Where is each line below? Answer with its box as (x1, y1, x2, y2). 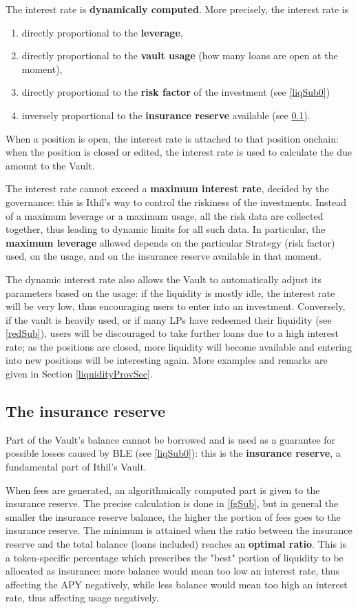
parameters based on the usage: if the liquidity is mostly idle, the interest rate (6, 285, 335, 300)
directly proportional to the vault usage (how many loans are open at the (21, 48, 338, 63)
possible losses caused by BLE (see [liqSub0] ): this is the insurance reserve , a (6, 446, 341, 460)
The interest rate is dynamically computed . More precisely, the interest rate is (6, 2, 349, 16)
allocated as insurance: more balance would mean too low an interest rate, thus (6, 564, 339, 578)
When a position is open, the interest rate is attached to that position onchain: (6, 131, 339, 145)
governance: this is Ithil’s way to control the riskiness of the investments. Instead (6, 194, 347, 209)
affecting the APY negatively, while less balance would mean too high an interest (6, 577, 348, 591)
